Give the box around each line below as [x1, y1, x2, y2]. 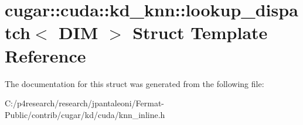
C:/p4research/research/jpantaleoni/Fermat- [5, 97, 164, 109]
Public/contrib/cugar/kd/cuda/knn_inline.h [5, 108, 165, 120]
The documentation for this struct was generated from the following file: [5, 77, 264, 89]
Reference [5, 43, 86, 67]
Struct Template [132, 20, 268, 44]
